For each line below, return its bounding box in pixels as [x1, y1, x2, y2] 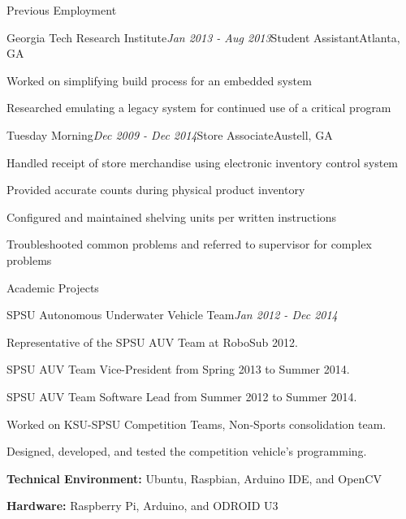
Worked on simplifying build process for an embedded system [6, 71, 312, 89]
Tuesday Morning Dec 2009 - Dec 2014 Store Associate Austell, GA [6, 126, 333, 143]
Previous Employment [6, 2, 117, 18]
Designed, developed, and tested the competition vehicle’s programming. [6, 443, 367, 460]
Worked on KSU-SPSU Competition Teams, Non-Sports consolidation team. [6, 415, 387, 432]
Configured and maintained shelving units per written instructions [6, 208, 337, 225]
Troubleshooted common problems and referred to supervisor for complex [6, 236, 372, 253]
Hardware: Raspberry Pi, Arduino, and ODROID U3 [6, 497, 279, 514]
